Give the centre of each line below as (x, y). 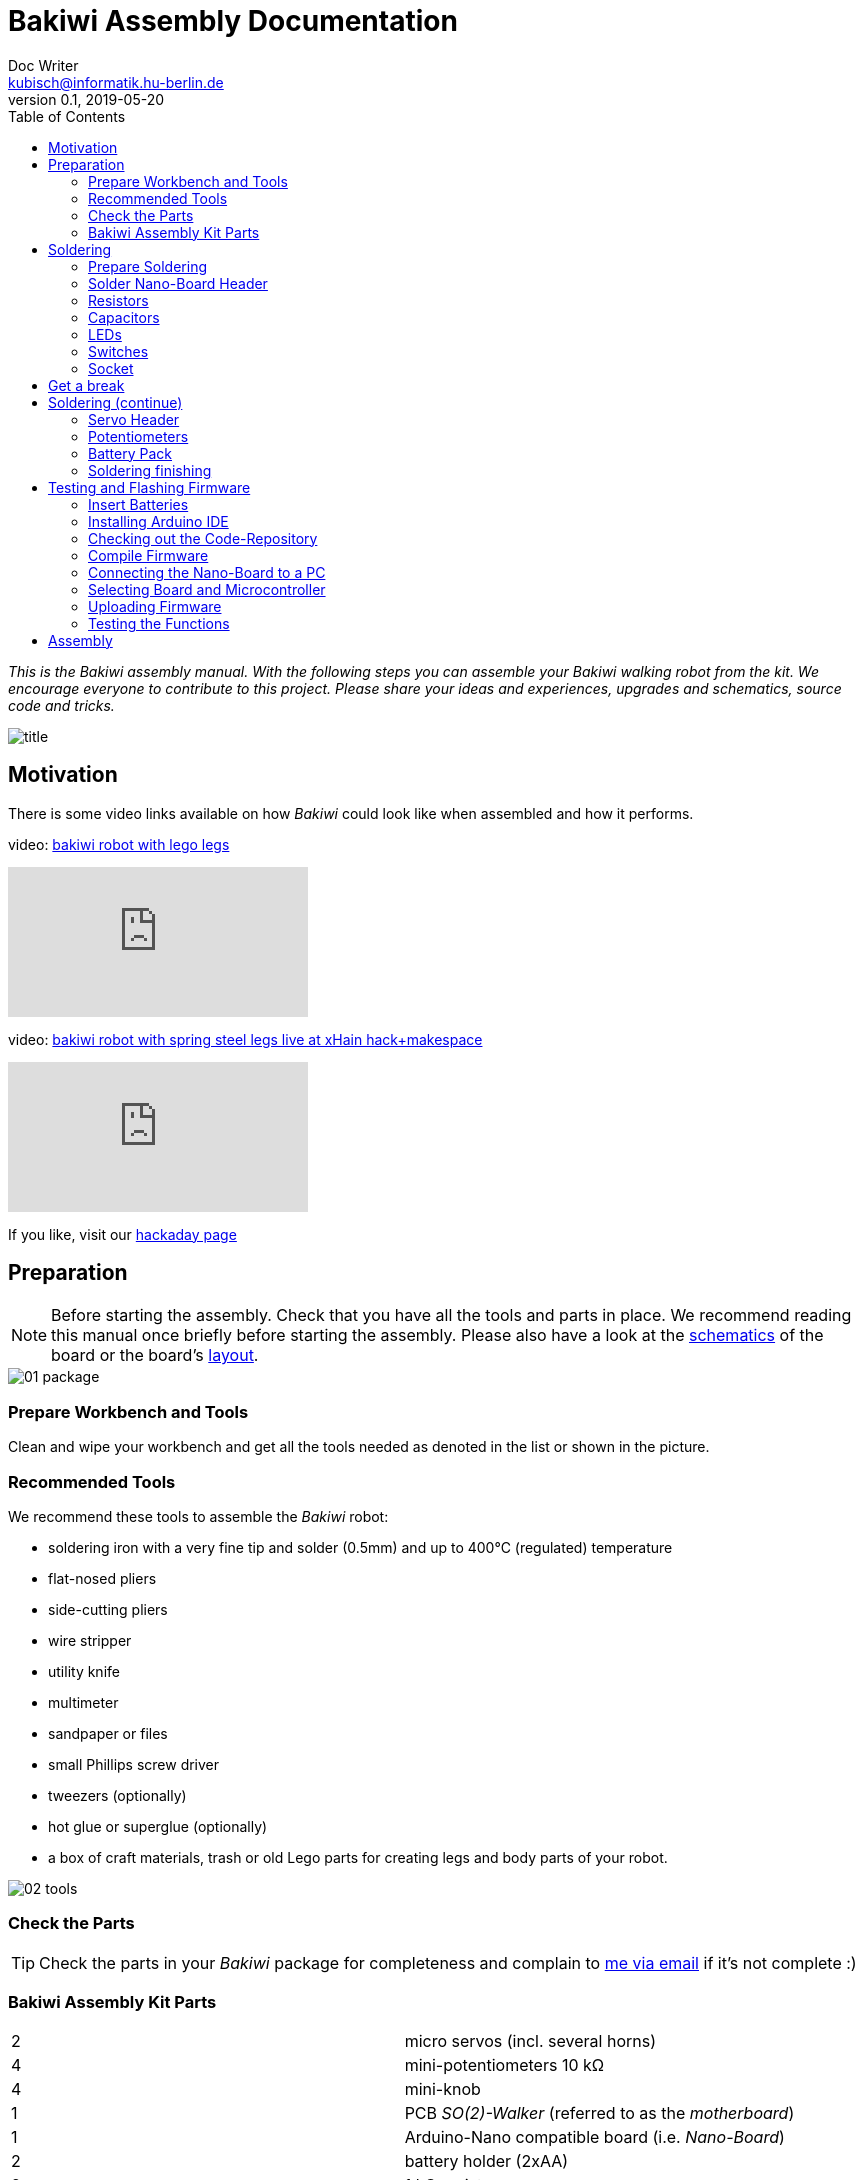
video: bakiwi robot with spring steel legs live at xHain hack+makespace (245, 1039)
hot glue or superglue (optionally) (158, 1826)
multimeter (83, 1702)
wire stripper (90, 1640)
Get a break (86, 385)
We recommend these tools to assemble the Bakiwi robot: (198, 1516)
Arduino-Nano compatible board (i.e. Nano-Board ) (594, 2137)
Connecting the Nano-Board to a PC (207, 572)
